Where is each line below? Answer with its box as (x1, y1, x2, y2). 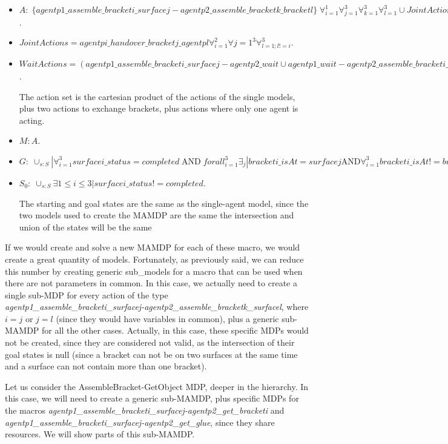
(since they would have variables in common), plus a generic (56, 312, 279, 325)
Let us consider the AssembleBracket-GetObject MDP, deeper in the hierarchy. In (5, 380, 309, 392)
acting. (19, 113, 45, 126)
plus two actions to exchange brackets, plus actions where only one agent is (19, 102, 298, 115)
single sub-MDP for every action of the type (5, 288, 168, 301)
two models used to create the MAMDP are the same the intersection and (19, 209, 294, 221)
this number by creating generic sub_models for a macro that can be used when (5, 264, 303, 277)
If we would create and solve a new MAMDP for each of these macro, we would (5, 241, 300, 254)
